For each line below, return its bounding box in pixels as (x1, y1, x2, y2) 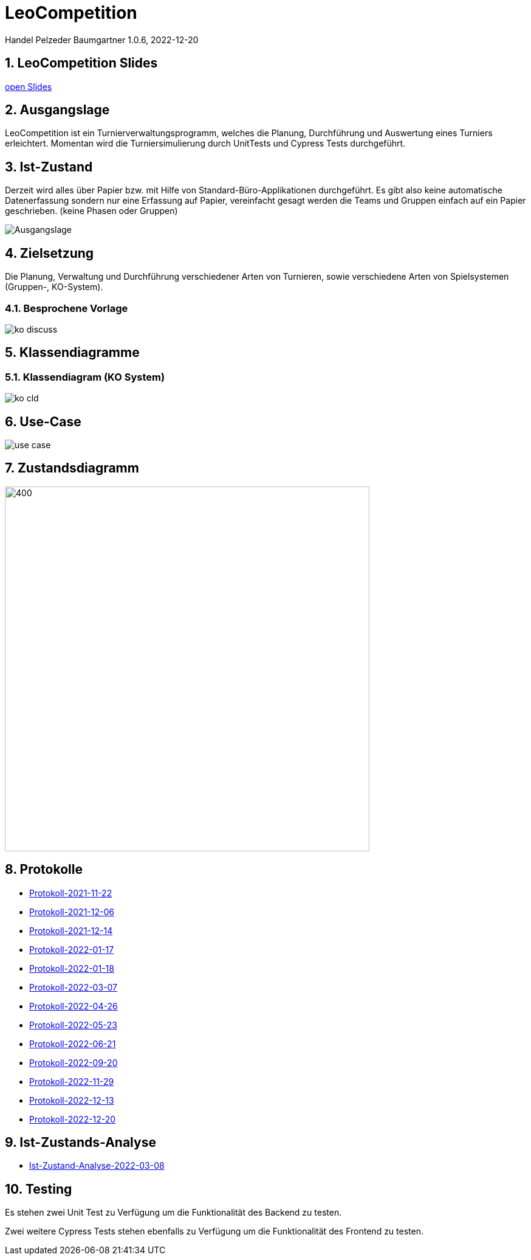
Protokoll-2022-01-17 (29, 944, 114, 955)
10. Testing (5, 1181, 72, 1197)
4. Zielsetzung (5, 245, 94, 261)
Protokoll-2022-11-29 (29, 1076, 114, 1087)
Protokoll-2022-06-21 (29, 1038, 116, 1049)
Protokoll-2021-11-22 (29, 887, 112, 898)
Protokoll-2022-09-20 (29, 1057, 118, 1068)
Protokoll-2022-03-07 (29, 981, 118, 992)
